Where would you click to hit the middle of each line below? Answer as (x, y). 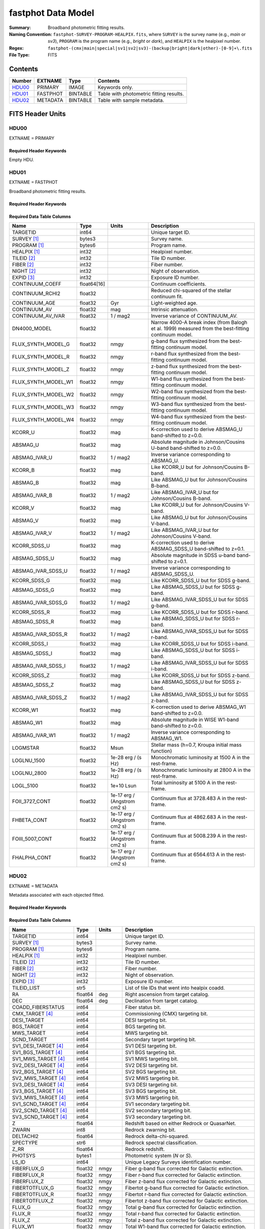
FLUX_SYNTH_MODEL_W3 (43, 407)
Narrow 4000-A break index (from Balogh (199, 322)
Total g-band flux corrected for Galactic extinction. (184, 1207)
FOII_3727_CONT (31, 801)
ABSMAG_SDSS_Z (33, 685)
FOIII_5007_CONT (32, 839)
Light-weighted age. (174, 303)
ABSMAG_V (25, 521)
